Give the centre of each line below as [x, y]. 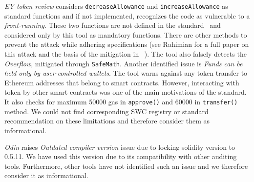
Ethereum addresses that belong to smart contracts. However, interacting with [122, 82]
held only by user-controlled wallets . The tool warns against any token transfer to [126, 73]
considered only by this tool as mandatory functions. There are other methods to [126, 34]
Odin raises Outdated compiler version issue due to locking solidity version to [120, 147]
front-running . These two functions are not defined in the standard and [113, 25]
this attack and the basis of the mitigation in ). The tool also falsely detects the [126, 54]
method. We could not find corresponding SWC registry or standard [106, 111]
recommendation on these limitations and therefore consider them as [107, 121]
